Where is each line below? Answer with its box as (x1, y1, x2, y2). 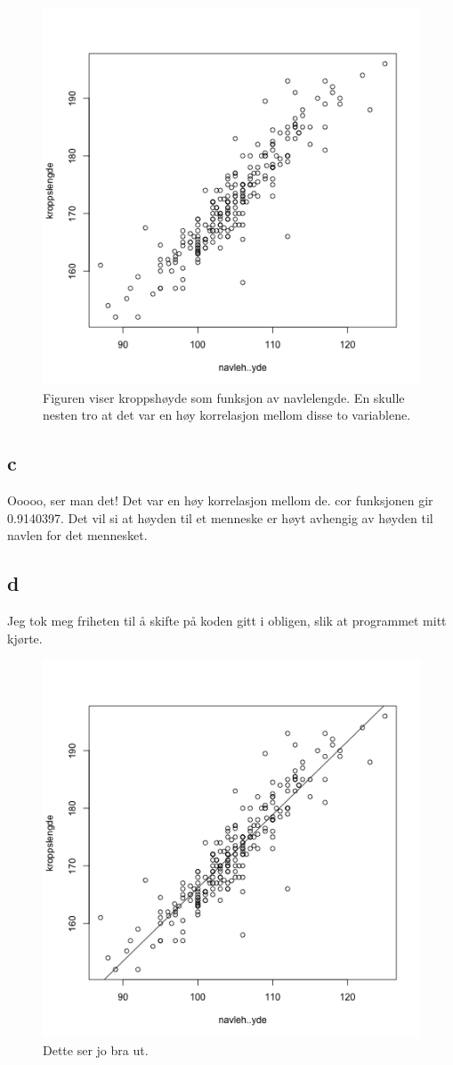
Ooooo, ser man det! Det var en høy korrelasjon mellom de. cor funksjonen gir (7, 490, 433, 509)
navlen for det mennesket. (7, 526, 148, 545)
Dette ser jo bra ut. (43, 1040, 149, 1059)
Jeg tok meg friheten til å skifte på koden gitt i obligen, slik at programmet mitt (7, 610, 447, 629)
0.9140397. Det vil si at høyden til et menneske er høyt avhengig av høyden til (7, 508, 433, 527)
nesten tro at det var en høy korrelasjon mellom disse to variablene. (43, 406, 411, 424)
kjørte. (7, 628, 43, 647)
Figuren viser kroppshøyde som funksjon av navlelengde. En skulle (43, 388, 405, 406)
